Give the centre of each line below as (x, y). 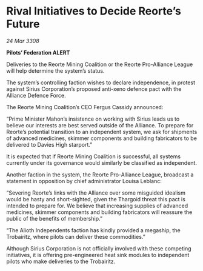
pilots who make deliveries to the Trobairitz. (61, 261)
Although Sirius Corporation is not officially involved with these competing (99, 248)
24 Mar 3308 (23, 41)
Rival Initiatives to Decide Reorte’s (94, 11)
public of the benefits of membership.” (55, 218)
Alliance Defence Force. (36, 95)
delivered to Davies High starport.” (49, 144)
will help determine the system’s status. (55, 70)
